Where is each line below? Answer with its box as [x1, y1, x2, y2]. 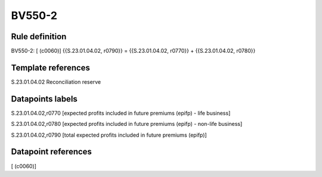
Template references [11, 62, 91, 72]
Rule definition [11, 31, 67, 42]
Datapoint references [11, 147, 92, 157]
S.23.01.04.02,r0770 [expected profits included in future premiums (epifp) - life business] [11, 109, 231, 116]
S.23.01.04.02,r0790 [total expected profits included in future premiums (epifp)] [11, 131, 207, 138]
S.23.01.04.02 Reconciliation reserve [11, 78, 101, 86]
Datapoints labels [11, 94, 78, 104]
